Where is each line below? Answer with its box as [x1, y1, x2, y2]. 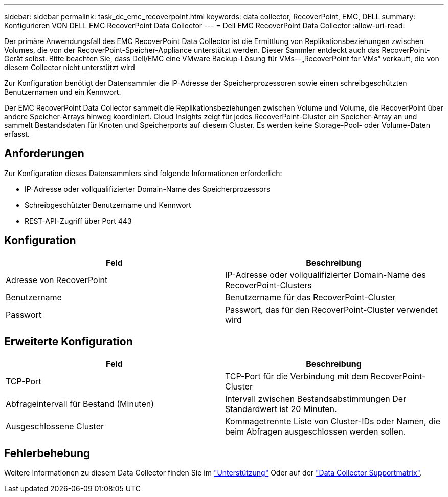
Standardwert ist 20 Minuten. [225, 403, 337, 414]
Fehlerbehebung [4, 446, 91, 460]
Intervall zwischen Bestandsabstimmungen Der [225, 393, 407, 404]
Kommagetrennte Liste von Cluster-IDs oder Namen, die [225, 416, 441, 426]
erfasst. [4, 129, 30, 138]
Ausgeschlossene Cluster [6, 421, 104, 431]
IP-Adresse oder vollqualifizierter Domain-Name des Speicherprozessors [25, 184, 271, 193]
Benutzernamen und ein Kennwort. [4, 88, 121, 96]
